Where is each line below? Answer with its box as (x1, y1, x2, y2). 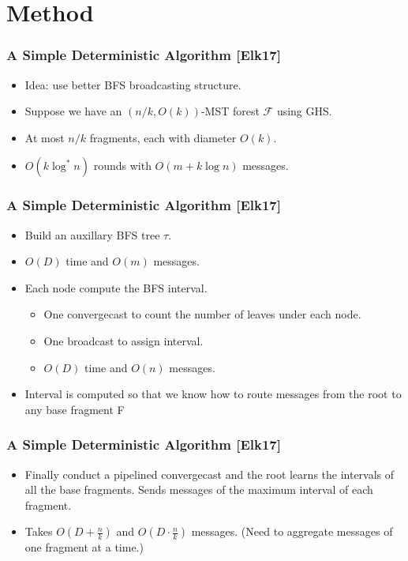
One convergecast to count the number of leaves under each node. (43, 306, 361, 322)
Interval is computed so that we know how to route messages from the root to (24, 386, 402, 402)
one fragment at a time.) (24, 539, 144, 555)
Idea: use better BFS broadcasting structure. (24, 76, 241, 92)
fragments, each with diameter (89, 129, 237, 145)
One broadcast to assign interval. (43, 332, 204, 348)
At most (24, 129, 65, 145)
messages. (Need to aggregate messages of (191, 523, 393, 540)
